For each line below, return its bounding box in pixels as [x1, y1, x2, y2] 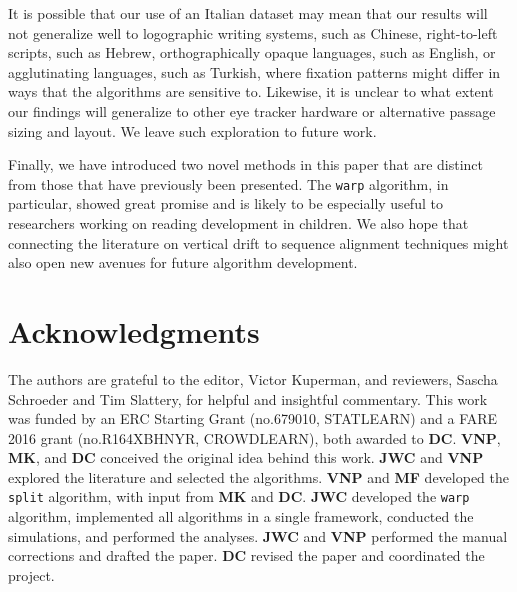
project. [8, 564, 55, 585]
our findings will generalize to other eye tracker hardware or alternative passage [8, 100, 496, 121]
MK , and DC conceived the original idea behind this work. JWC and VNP [8, 447, 484, 468]
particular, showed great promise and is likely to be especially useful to [8, 193, 443, 214]
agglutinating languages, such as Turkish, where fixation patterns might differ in [8, 61, 501, 82]
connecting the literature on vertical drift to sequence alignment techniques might [8, 232, 509, 253]
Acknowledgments [8, 310, 260, 351]
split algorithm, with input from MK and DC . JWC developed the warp [8, 486, 470, 507]
